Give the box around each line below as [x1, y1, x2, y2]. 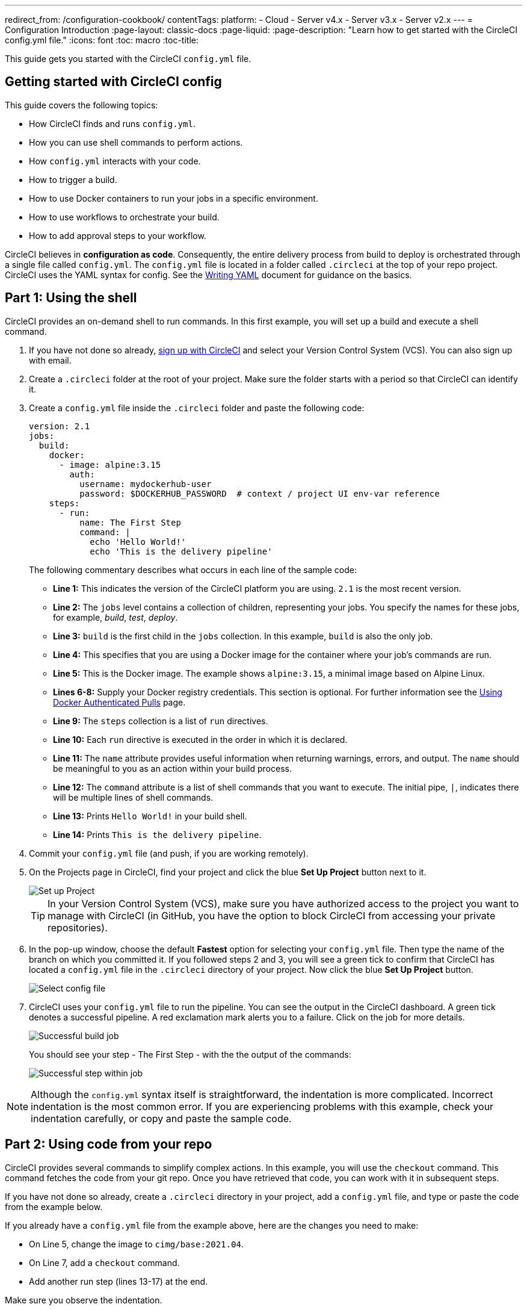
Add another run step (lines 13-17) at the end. [29, 1276, 208, 1287]
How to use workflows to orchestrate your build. [29, 211, 220, 222]
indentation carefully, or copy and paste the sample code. [31, 1112, 292, 1125]
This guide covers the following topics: [5, 99, 158, 110]
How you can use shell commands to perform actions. [29, 137, 243, 147]
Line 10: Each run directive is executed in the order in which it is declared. [53, 734, 348, 745]
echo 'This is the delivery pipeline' [90, 546, 273, 556]
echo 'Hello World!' [90, 536, 186, 547]
